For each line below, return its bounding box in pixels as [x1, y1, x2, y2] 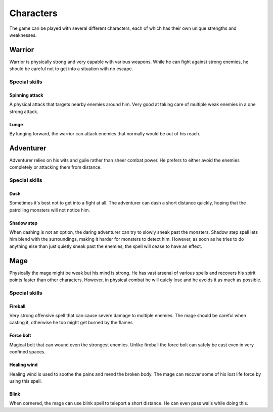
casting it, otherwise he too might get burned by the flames [9, 320, 133, 326]
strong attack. [9, 109, 38, 115]
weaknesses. [9, 32, 37, 38]
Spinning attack [9, 92, 43, 98]
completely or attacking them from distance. [9, 164, 102, 170]
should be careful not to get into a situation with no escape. [9, 66, 133, 72]
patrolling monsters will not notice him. [9, 207, 90, 213]
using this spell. [9, 378, 42, 384]
